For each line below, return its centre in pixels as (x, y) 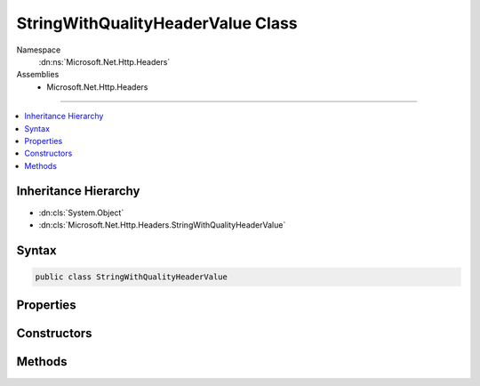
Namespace (39, 50)
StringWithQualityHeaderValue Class (157, 23)
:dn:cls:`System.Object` (81, 213)
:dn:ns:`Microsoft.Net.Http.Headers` (104, 61)
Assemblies (38, 75)
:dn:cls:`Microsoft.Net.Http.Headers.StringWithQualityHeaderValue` (162, 225)
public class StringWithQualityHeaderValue (132, 277)
